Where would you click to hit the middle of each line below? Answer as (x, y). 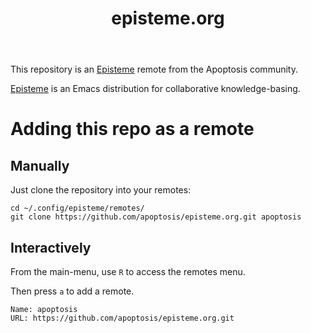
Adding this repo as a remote (132, 129)
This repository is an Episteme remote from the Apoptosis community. (154, 69)
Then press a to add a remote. (72, 291)
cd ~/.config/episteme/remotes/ (77, 208)
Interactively (51, 247)
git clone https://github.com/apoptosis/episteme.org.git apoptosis (156, 217)
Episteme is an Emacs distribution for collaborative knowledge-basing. (155, 89)
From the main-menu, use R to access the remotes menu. (128, 271)
